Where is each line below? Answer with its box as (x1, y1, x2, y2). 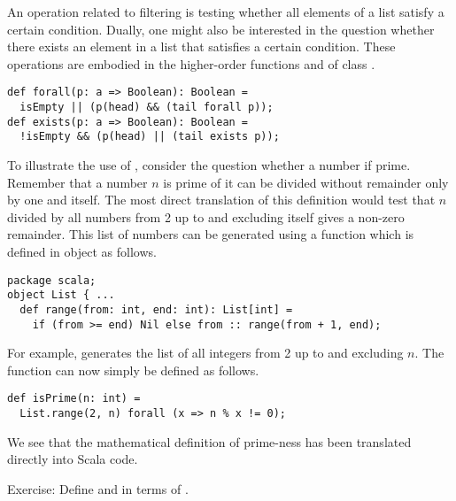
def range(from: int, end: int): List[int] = (19, 303, 293, 316)
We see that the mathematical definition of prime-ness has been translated (7, 432, 412, 451)
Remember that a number (7, 173, 148, 191)
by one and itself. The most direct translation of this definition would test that (7, 190, 436, 209)
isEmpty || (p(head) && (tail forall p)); (19, 101, 274, 114)
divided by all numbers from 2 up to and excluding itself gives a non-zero (7, 207, 405, 226)
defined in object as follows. (7, 242, 157, 260)
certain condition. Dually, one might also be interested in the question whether (7, 19, 435, 38)
